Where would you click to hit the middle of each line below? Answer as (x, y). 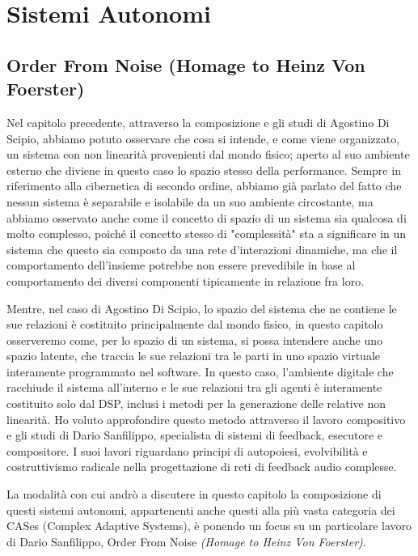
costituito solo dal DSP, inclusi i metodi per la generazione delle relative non (196, 403)
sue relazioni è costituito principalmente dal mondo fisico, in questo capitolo (195, 324)
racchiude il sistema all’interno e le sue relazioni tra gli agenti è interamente (194, 387)
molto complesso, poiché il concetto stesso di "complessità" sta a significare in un (207, 233)
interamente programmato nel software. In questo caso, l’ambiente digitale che (200, 371)
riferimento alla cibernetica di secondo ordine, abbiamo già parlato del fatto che (204, 186)
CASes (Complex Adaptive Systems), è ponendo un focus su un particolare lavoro (209, 526)
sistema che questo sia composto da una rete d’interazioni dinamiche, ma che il (202, 249)
